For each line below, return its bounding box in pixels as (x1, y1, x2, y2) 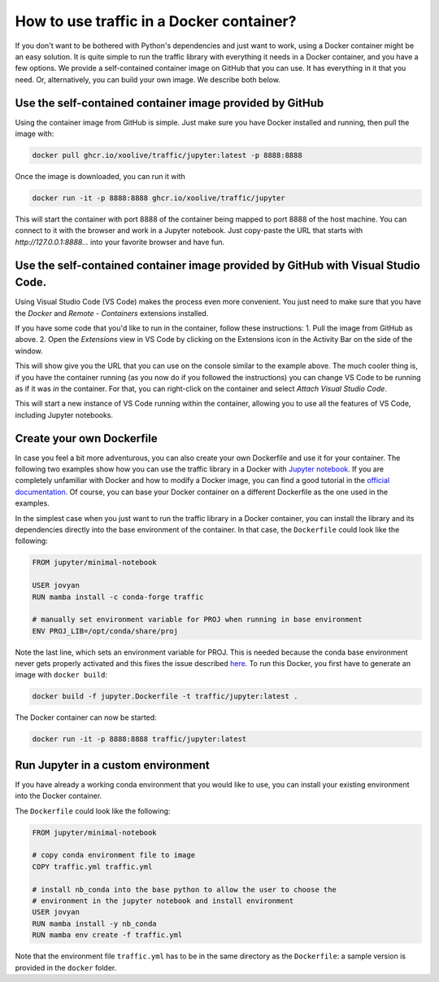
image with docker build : (15, 670, 108, 680)
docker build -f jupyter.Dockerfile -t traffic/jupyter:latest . (32, 692, 298, 701)
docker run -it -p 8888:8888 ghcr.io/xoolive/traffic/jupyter (32, 193, 285, 203)
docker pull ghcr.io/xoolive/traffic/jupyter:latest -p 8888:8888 (32, 151, 302, 160)
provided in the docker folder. (15, 962, 117, 972)
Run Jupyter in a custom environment (15, 758, 211, 772)
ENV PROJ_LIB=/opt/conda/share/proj (32, 626, 179, 635)
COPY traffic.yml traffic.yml (32, 861, 153, 871)
